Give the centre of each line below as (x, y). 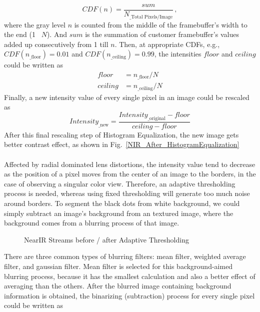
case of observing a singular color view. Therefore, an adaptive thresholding (120, 183)
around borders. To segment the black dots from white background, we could (122, 203)
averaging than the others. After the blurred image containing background (118, 286)
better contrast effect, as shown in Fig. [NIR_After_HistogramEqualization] (122, 144)
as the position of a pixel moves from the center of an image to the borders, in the (130, 174)
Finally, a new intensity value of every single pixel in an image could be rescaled (127, 97)
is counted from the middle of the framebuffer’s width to (161, 24)
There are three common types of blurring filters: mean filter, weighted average (125, 256)
